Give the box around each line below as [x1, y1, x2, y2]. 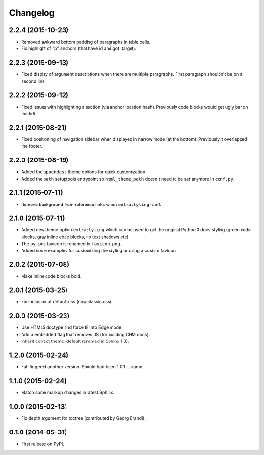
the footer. [21, 143, 43, 149]
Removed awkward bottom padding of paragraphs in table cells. [21, 39, 151, 45]
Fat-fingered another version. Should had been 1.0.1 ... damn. [21, 364, 144, 370]
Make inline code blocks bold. [21, 273, 82, 279]
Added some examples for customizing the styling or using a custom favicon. [21, 248, 177, 253]
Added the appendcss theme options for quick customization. [21, 169, 147, 175]
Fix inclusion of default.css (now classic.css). [21, 299, 113, 305]
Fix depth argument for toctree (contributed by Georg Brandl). [21, 415, 146, 421]
